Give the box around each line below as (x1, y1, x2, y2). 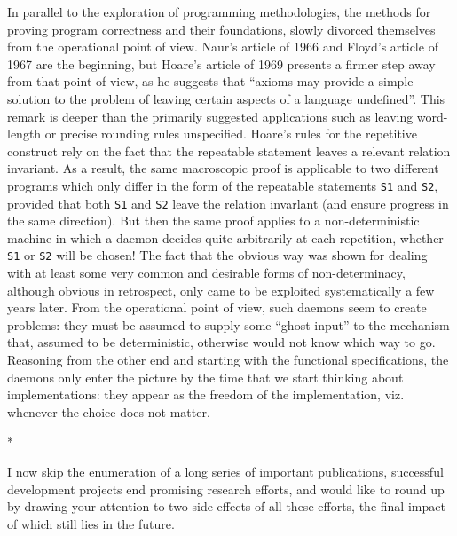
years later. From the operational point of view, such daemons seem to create (7, 298, 427, 317)
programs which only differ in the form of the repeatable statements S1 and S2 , (7, 176, 438, 194)
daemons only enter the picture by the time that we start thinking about (7, 367, 404, 386)
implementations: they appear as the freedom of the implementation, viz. (7, 385, 405, 404)
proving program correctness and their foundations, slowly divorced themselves (7, 20, 436, 38)
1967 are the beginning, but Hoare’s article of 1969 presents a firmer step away (7, 54, 436, 73)
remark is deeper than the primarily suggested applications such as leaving (7, 106, 414, 125)
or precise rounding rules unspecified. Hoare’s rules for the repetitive (44, 124, 417, 143)
